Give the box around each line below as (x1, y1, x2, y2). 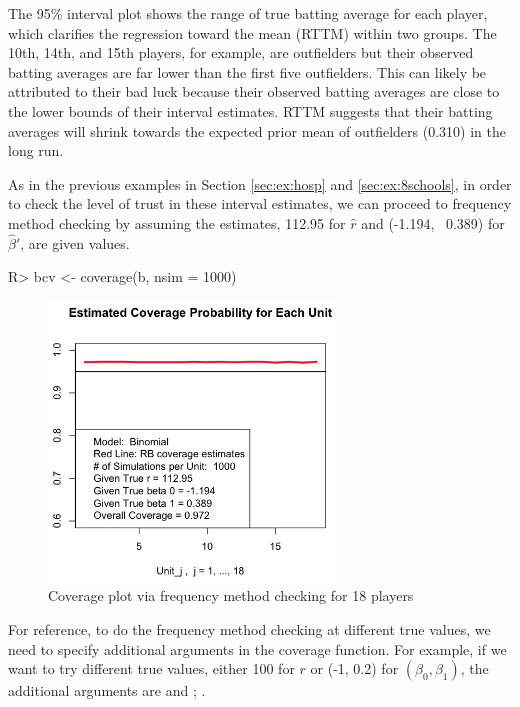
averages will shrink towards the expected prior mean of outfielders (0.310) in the (8, 120, 506, 141)
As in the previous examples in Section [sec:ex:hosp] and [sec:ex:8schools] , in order (8, 173, 512, 194)
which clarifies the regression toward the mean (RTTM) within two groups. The (8, 22, 497, 43)
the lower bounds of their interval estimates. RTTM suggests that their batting (8, 100, 493, 121)
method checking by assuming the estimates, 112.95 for (8, 212, 346, 233)
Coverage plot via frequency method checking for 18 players (48, 585, 414, 606)
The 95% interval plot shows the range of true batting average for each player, (8, 3, 488, 23)
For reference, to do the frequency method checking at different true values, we (8, 619, 491, 640)
